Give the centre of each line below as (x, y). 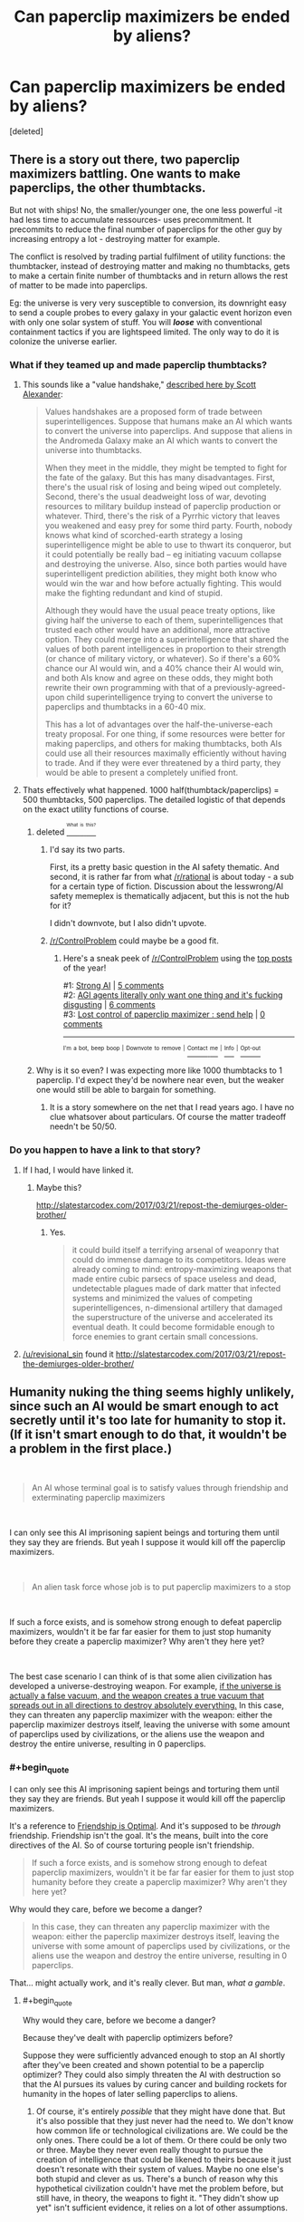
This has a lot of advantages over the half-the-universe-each (159, 725)
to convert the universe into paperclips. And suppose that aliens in (168, 431)
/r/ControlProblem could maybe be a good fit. (134, 941)
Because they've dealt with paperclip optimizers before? (128, 2037)
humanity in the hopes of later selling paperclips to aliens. (130, 2093)
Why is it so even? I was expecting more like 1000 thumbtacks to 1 (159, 1070)
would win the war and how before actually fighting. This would (163, 584)
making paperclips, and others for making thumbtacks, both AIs (163, 744)
